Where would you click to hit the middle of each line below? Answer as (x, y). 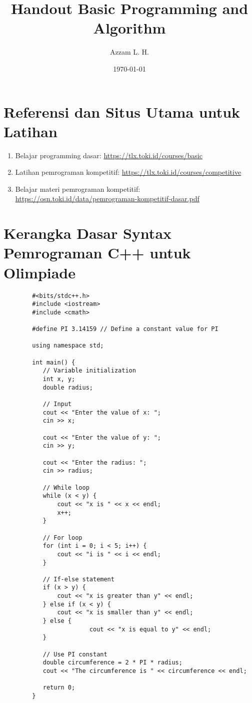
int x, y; (59, 379)
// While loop (66, 487)
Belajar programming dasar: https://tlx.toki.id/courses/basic (109, 155)
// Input (57, 404)
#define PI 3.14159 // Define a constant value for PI (125, 329)
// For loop (62, 538)
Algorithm (129, 28)
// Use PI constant (75, 654)
